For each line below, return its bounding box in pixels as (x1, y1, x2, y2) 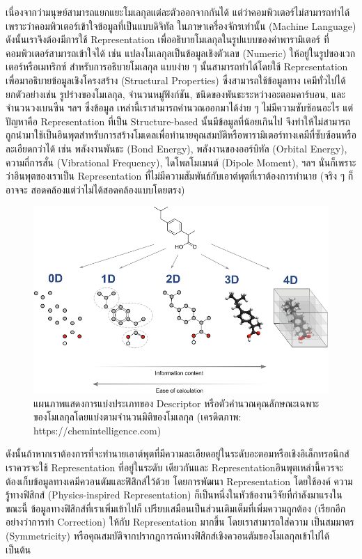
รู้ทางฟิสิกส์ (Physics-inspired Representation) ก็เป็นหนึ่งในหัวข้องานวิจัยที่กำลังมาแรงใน (6, 487, 343, 502)
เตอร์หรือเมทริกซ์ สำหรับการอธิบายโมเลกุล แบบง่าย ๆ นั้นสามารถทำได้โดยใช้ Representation (6, 59, 348, 74)
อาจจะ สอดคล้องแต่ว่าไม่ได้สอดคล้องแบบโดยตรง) (6, 182, 185, 196)
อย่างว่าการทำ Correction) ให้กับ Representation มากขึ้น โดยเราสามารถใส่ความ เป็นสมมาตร (6, 514, 354, 529)
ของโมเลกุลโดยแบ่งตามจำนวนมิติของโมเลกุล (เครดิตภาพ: (33, 409, 242, 424)
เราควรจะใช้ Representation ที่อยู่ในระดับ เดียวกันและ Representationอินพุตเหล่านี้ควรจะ (6, 459, 344, 474)
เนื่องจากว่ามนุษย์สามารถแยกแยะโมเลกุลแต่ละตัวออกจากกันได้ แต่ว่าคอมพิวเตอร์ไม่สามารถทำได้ (6, 5, 350, 19)
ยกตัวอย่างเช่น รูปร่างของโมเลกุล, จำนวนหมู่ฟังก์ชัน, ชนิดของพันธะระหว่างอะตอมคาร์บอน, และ (6, 86, 346, 101)
